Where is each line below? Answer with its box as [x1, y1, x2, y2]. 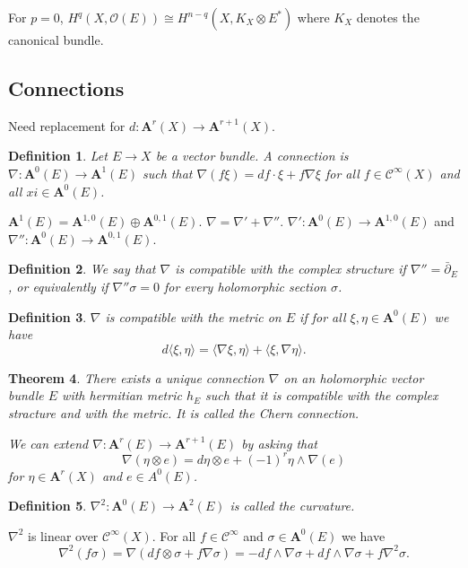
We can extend [8, 433, 89, 452]
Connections [8, 74, 125, 101]
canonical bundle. [8, 31, 104, 48]
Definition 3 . [8, 307, 87, 326]
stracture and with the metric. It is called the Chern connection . [8, 403, 360, 422]
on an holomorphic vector [283, 368, 424, 387]
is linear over [28, 526, 99, 545]
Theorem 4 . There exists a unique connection [8, 368, 264, 387]
